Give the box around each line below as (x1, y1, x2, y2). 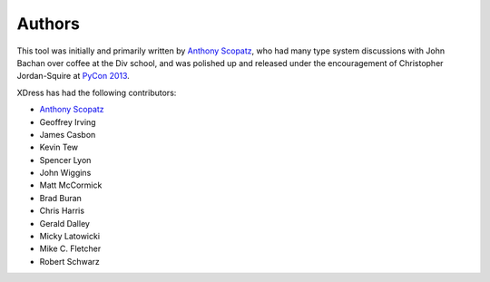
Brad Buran (39, 192, 82, 203)
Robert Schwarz (39, 256, 100, 267)
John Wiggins (39, 168, 92, 179)
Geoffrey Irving (39, 116, 96, 127)
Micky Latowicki (39, 231, 100, 242)
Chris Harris (39, 205, 85, 217)
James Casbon (39, 129, 96, 140)
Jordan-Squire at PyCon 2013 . (16, 71, 131, 82)
